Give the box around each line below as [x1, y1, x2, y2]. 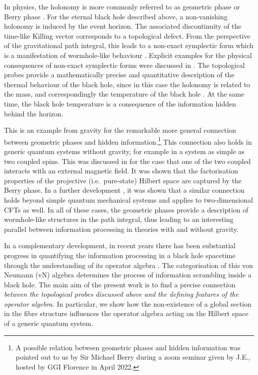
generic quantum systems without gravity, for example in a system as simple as [4, 146, 245, 156]
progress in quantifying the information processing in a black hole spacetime [4, 250, 236, 260]
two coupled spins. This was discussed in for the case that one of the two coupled [4, 156, 251, 166]
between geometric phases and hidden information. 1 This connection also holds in [4, 135, 252, 147]
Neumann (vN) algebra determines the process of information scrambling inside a [4, 269, 252, 280]
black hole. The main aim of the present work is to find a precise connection [4, 279, 236, 289]
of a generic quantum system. [4, 318, 93, 328]
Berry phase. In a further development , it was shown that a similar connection [4, 185, 245, 195]
